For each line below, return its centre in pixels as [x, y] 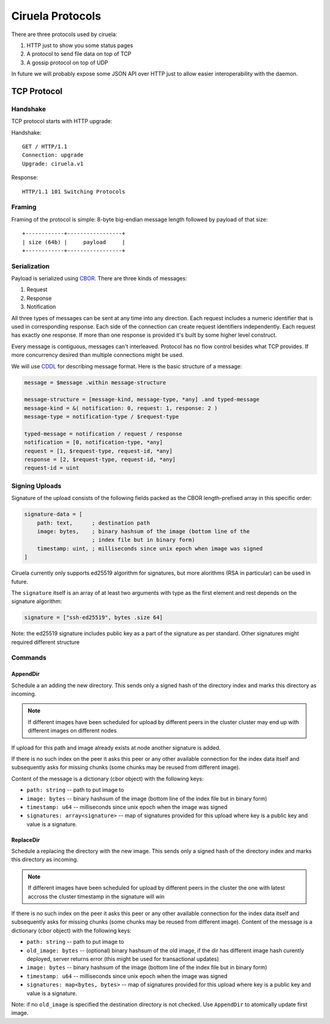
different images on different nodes [72, 731]
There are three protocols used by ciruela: [64, 34]
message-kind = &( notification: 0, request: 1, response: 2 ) [121, 408]
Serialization [31, 266]
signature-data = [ [53, 514]
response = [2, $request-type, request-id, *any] [100, 460]
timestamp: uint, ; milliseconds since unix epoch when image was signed [150, 548]
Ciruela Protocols [56, 16]
